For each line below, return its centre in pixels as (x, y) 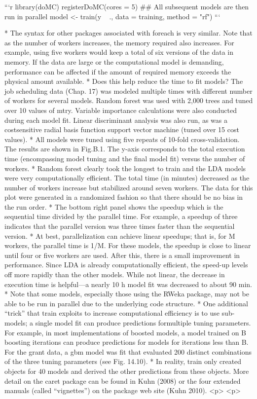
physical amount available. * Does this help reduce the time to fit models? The (124, 81)
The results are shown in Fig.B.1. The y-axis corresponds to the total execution (125, 149)
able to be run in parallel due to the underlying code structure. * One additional (126, 303)
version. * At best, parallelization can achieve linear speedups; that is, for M (120, 236)
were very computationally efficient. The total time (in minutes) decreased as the (127, 178)
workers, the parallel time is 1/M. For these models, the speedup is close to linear (128, 245)
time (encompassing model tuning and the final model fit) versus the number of (125, 158)
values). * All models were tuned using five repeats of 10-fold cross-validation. (122, 139)
